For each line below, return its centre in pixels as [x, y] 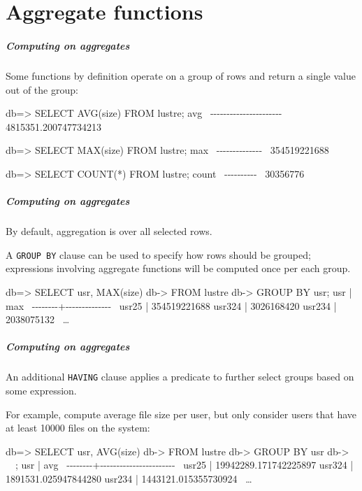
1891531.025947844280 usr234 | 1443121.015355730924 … [129, 478]
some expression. [41, 390]
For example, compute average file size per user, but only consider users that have [181, 414]
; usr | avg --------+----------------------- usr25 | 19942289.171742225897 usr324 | [184, 465]
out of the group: [42, 89]
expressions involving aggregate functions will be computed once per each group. [178, 268]
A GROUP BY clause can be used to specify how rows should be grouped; [158, 254]
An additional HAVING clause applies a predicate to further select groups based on [180, 377]
